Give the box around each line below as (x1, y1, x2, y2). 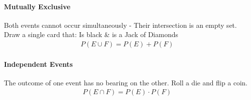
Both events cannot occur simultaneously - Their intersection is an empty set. (4, 20, 237, 30)
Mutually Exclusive (4, 1, 70, 11)
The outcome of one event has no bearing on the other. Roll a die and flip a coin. (4, 77, 248, 87)
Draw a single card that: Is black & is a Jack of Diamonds (4, 29, 178, 40)
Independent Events (4, 59, 73, 69)
